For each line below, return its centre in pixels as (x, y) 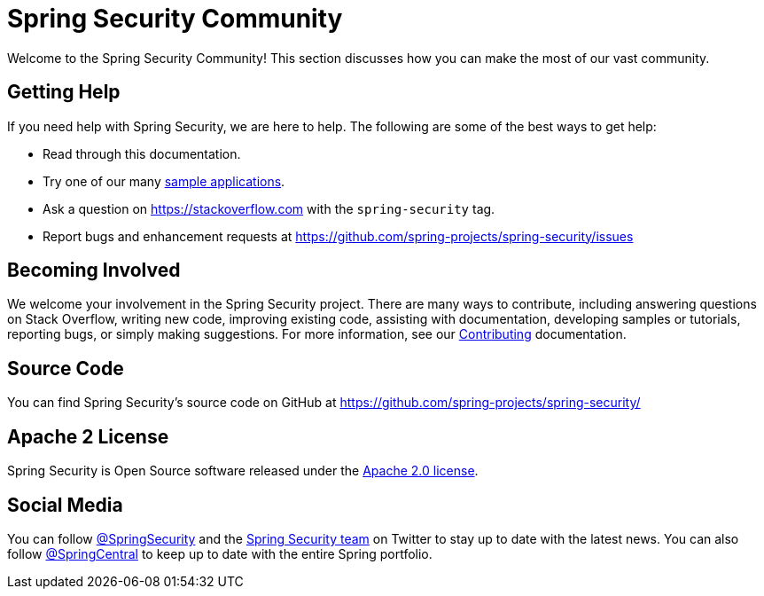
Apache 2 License (88, 436)
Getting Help (64, 92)
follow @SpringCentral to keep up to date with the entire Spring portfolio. (220, 553)
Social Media (65, 505)
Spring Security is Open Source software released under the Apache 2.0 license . (243, 471)
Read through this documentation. (142, 153)
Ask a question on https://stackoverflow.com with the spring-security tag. (269, 208)
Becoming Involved (94, 271)
